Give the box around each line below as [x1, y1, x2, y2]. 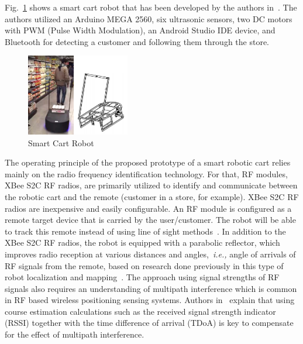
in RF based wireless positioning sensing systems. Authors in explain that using [5, 294, 295, 306]
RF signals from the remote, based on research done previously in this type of [5, 259, 284, 271]
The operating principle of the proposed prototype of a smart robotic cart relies [5, 156, 291, 168]
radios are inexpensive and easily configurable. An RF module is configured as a [5, 202, 292, 214]
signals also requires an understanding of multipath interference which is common [5, 282, 297, 294]
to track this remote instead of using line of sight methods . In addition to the [5, 225, 286, 237]
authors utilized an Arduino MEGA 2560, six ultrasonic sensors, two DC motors [5, 12, 292, 25]
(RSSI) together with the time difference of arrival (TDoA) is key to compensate [5, 317, 294, 329]
